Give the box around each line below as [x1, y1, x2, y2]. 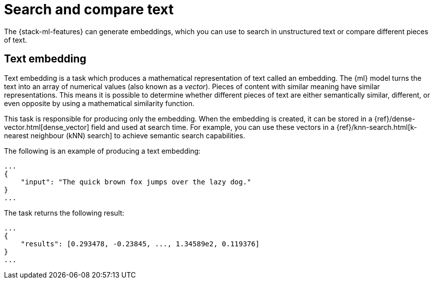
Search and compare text [4, 1, 174, 18]
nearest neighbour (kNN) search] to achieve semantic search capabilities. [4, 131, 245, 140]
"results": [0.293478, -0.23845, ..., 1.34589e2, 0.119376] [20, 239, 260, 248]
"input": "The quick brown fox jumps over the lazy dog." [20, 177, 252, 186]
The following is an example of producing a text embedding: [4, 146, 201, 155]
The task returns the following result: [4, 208, 124, 217]
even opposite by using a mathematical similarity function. [4, 99, 194, 108]
